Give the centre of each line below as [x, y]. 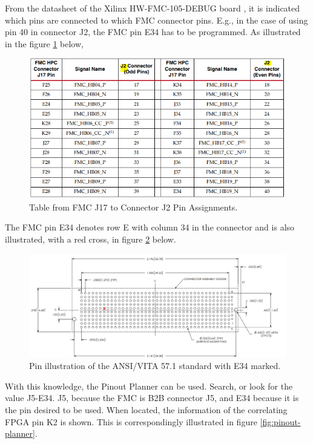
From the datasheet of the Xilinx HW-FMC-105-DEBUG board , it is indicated [153, 8]
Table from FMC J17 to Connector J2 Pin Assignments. [133, 207]
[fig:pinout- [280, 421]
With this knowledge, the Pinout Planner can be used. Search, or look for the [149, 386]
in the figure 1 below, [44, 43]
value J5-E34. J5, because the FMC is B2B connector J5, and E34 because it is [152, 398]
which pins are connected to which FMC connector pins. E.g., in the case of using [156, 20]
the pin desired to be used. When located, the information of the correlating [146, 409]
